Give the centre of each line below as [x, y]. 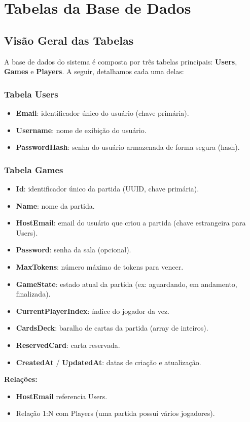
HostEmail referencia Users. [62, 396]
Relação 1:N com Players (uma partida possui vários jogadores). [115, 413]
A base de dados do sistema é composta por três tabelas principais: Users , [121, 61]
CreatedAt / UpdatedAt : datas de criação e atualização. [109, 362]
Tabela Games [34, 169]
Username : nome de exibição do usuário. [81, 130]
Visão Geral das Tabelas [69, 40]
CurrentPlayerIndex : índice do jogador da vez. [93, 311]
